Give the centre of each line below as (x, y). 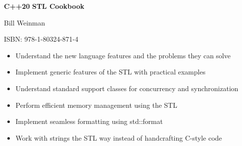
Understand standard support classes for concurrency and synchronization (127, 88)
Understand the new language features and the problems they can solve (123, 55)
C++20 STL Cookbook (44, 6)
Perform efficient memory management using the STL (96, 105)
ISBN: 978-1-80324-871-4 (41, 39)
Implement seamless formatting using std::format (89, 121)
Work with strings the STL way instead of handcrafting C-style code (119, 137)
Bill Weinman (25, 22)
